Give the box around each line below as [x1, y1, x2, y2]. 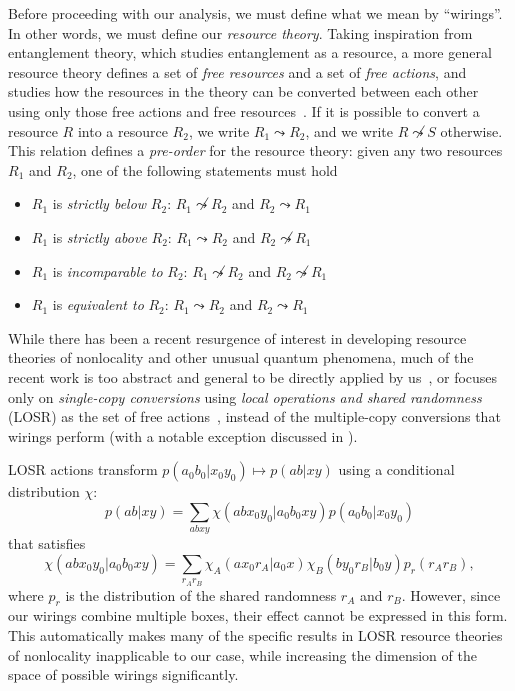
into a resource [77, 120, 168, 141]
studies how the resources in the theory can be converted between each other [8, 81, 479, 102]
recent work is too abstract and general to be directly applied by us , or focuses [8, 366, 498, 387]
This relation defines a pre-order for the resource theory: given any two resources [8, 140, 503, 161]
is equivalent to [52, 294, 144, 315]
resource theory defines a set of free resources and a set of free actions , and [8, 61, 467, 82]
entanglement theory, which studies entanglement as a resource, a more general [8, 42, 492, 63]
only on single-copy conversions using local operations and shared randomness [8, 386, 482, 407]
